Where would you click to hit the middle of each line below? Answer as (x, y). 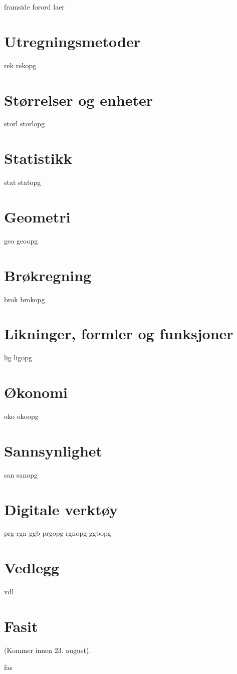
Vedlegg (32, 568)
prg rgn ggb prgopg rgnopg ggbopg (58, 533)
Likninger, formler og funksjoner (119, 333)
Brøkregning (48, 275)
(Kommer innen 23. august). (48, 650)
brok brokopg (25, 299)
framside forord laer (34, 7)
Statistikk (38, 158)
